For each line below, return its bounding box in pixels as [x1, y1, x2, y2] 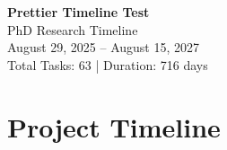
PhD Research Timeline [7, 20, 138, 39]
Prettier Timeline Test [7, 3, 150, 21]
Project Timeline [7, 108, 221, 145]
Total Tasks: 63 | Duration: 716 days [7, 55, 208, 74]
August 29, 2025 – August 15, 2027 [7, 38, 200, 57]
